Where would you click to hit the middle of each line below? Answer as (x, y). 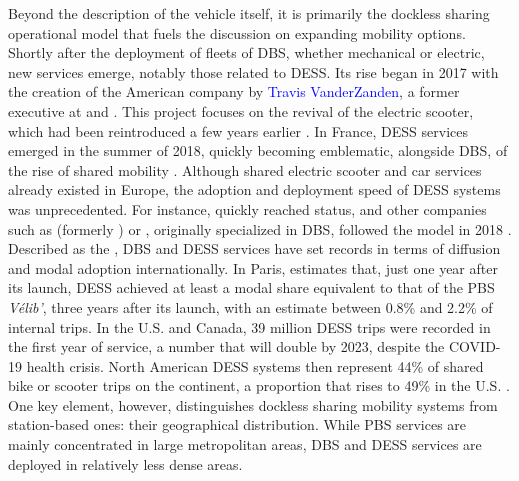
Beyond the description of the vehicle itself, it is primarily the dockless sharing (249, 13)
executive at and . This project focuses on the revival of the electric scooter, (241, 110)
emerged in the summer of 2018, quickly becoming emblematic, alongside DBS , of (258, 150)
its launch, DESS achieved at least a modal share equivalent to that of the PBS (251, 287)
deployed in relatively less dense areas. (125, 463)
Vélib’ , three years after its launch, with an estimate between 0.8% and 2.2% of (250, 306)
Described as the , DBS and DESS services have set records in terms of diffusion (254, 248)
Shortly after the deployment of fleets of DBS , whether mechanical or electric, (246, 52)
